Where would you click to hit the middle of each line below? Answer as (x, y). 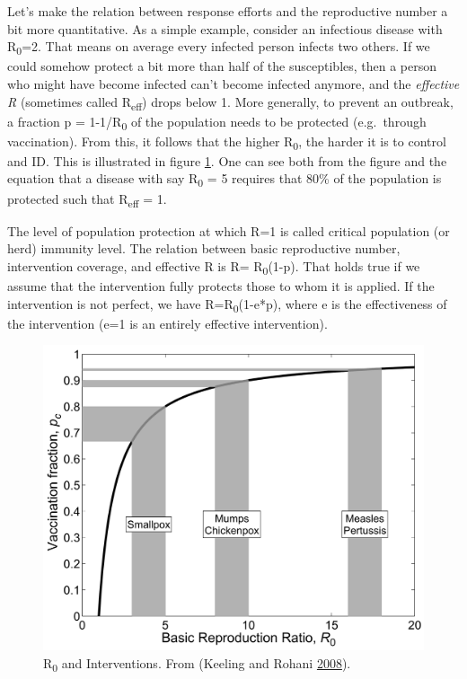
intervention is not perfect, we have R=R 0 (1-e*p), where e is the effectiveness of (227, 304)
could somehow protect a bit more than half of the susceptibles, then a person (222, 66)
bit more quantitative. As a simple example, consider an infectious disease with (225, 28)
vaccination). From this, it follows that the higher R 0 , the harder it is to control (227, 142)
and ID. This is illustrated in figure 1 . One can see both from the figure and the (227, 160)
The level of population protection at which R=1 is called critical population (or (229, 230)
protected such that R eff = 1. (87, 199)
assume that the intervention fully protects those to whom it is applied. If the (221, 286)
